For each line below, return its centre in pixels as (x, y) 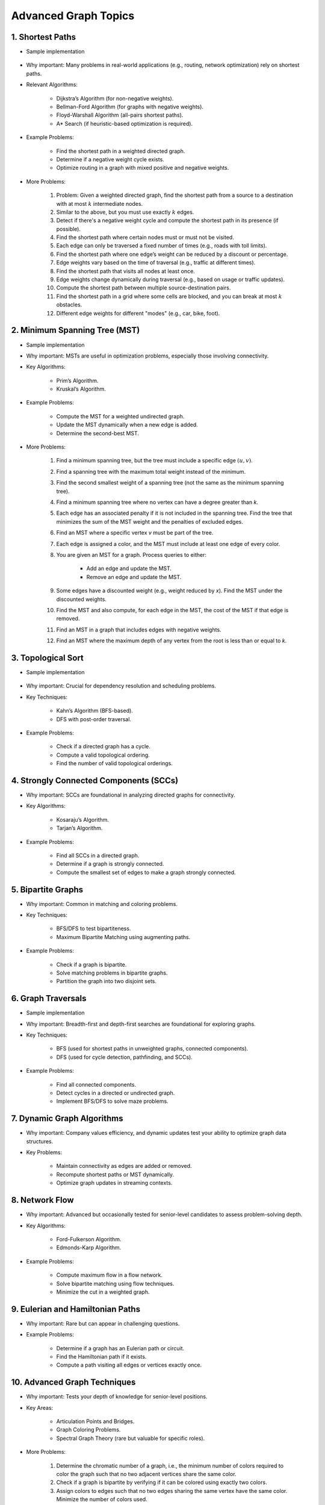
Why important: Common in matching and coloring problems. (102, 904)
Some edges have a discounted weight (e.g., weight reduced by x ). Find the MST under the (169, 591)
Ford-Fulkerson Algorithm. (89, 1239)
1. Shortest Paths (44, 37)
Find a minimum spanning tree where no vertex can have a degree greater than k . (157, 502)
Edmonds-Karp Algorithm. (89, 1248)
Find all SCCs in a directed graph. (98, 855)
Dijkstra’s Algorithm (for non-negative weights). (115, 98)
